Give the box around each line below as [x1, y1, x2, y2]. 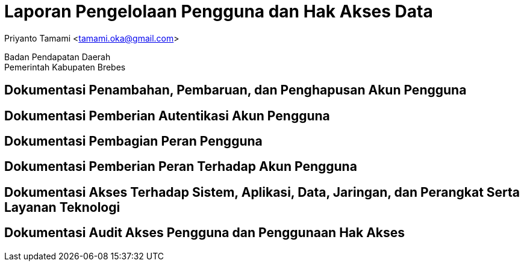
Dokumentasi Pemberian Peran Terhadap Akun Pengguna [4, 159, 357, 175]
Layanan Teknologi [4, 199, 120, 215]
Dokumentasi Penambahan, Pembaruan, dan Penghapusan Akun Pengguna [4, 82, 467, 98]
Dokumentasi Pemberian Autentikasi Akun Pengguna [4, 108, 330, 123]
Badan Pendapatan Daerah [4, 51, 111, 62]
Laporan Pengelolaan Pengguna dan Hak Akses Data [4, 1, 433, 22]
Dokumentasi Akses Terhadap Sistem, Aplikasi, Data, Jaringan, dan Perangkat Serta [4, 184, 520, 200]
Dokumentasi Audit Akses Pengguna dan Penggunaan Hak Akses [4, 225, 405, 241]
